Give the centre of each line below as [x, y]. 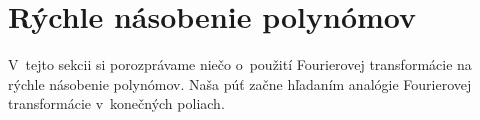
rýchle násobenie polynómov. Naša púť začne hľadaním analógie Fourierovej [240, 83]
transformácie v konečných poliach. [116, 103]
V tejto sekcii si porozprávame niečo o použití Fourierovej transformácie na [240, 64]
